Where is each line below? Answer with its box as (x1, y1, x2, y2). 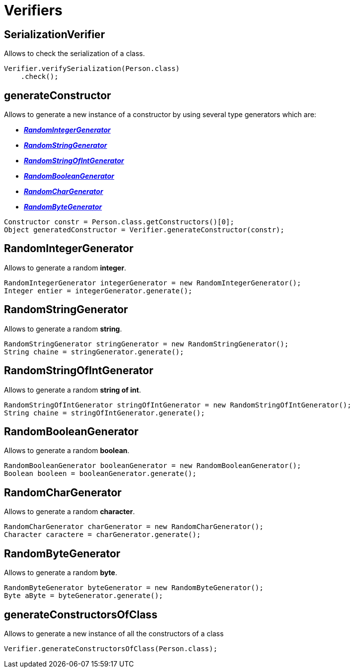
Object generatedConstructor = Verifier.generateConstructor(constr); (4, 226, 284, 234)
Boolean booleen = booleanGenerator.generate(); (4, 470, 197, 478)
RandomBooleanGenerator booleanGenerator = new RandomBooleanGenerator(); (4, 462, 301, 470)
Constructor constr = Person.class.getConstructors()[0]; (4, 218, 234, 226)
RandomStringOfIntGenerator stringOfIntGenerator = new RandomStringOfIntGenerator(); (4, 401, 352, 409)
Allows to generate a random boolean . (4, 446, 130, 455)
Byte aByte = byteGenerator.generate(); (4, 592, 163, 600)
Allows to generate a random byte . (4, 568, 117, 577)
